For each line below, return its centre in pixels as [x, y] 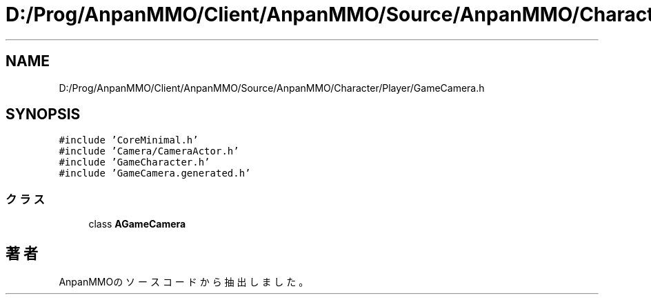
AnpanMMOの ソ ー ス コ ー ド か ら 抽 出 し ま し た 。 [184, 282]
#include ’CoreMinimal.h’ [129, 140]
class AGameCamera [137, 224]
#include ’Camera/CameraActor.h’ [149, 151]
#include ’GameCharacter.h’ [134, 162]
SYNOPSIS [43, 114]
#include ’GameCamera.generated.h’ [155, 173]
